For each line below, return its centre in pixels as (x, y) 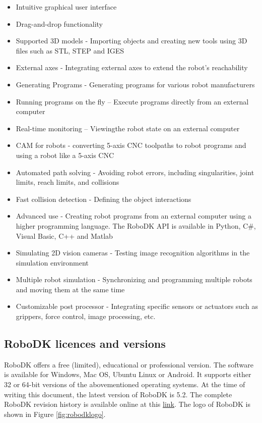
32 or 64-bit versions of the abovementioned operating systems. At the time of (125, 384)
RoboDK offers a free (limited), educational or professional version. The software (129, 364)
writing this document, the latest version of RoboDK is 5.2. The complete (118, 394)
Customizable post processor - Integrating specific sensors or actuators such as (137, 306)
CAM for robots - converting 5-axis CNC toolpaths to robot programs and (131, 145)
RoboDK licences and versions (85, 343)
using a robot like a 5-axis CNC (65, 155)
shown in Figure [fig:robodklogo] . (55, 414)
